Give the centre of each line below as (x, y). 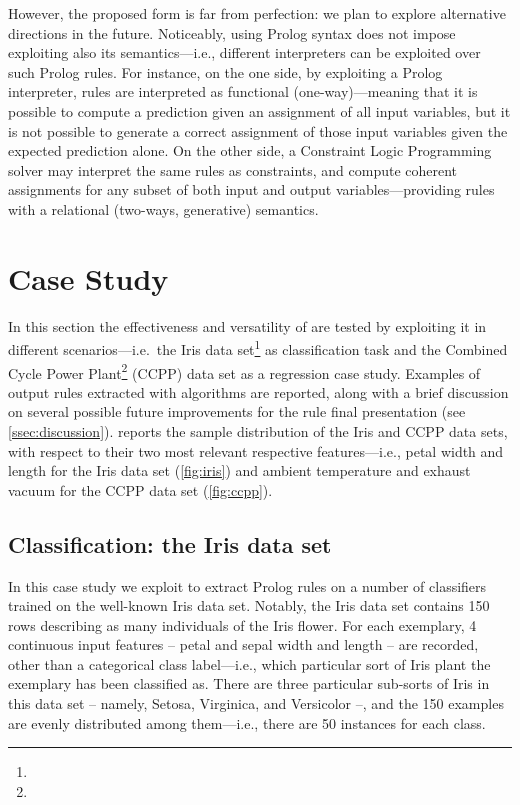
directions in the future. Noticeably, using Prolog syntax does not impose (232, 32)
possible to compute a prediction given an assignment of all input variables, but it (259, 110)
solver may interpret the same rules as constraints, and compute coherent (233, 169)
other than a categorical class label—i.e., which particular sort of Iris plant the (249, 663)
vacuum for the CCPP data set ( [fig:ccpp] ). (140, 489)
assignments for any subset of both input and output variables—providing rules (251, 189)
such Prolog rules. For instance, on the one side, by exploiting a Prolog (225, 71)
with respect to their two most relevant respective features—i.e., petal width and (256, 450)
